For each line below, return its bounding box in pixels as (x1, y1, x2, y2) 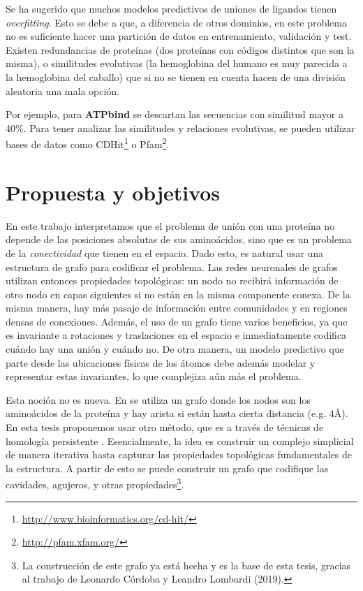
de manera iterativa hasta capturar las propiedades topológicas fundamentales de (6, 447, 353, 462)
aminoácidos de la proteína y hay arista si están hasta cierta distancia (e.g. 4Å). (6, 406, 348, 421)
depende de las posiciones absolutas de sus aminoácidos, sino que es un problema (6, 232, 352, 247)
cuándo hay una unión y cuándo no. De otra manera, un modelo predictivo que (6, 342, 344, 356)
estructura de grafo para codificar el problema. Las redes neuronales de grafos (6, 259, 338, 274)
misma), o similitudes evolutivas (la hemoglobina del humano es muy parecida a (6, 56, 348, 71)
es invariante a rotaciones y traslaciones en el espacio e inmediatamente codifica (6, 328, 347, 342)
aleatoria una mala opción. (6, 83, 120, 98)
